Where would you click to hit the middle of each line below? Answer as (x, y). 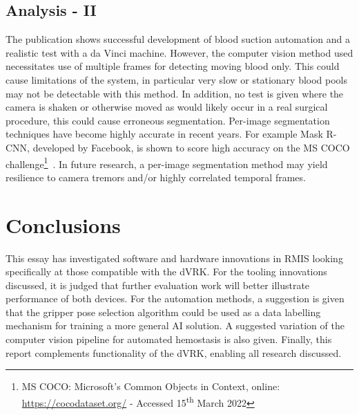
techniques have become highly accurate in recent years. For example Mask (164, 134)
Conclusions (63, 224)
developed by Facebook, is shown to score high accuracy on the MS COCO (191, 147)
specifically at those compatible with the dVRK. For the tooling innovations (166, 271)
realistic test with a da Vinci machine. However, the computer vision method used (179, 52)
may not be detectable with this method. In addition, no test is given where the (175, 93)
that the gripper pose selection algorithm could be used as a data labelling (163, 312)
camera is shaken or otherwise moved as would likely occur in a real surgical (167, 107)
